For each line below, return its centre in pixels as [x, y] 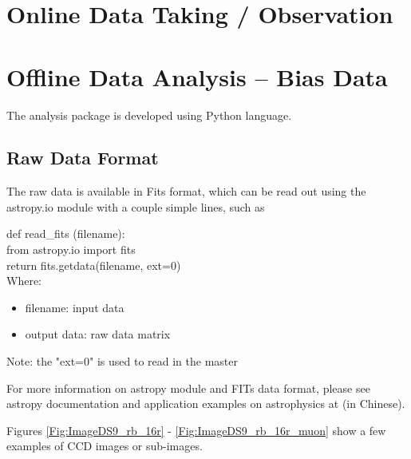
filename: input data [75, 307]
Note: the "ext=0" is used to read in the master [122, 361]
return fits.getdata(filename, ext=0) [94, 265]
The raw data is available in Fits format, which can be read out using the [186, 191]
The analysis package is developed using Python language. [149, 115]
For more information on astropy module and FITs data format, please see [188, 388]
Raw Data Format [83, 158]
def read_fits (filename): [66, 233]
